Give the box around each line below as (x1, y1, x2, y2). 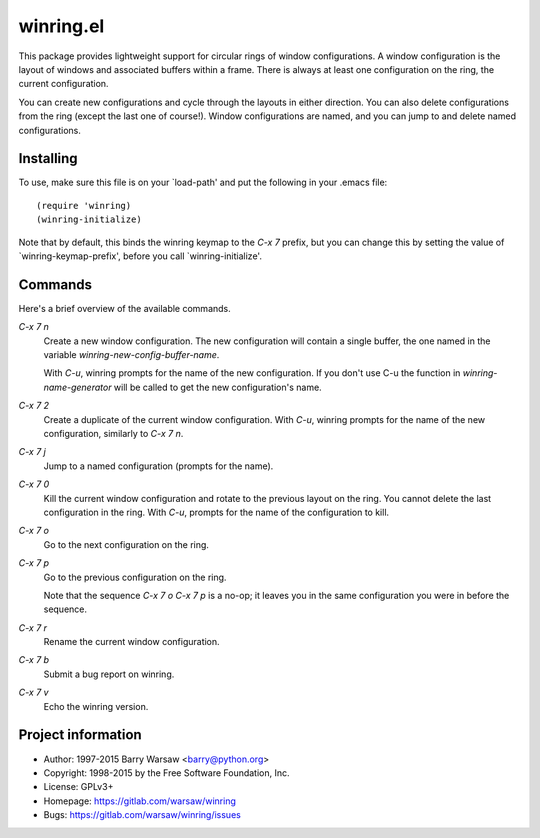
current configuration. (18, 78, 109, 90)
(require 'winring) (36, 200, 132, 211)
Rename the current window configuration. (43, 636, 220, 648)
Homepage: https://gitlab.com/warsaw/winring (43, 795, 237, 807)
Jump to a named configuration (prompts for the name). (43, 460, 274, 472)
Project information (18, 726, 142, 744)
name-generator (43, 381, 112, 393)
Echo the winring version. (43, 700, 149, 712)
